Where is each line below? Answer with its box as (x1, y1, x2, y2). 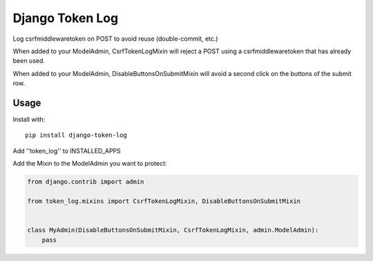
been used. (12, 57, 45, 65)
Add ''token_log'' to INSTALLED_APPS (12, 146, 121, 155)
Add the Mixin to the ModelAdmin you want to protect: (12, 159, 167, 168)
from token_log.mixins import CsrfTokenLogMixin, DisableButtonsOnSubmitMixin (27, 197, 300, 205)
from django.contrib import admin (27, 178, 144, 186)
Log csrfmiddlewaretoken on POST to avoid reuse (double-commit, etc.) (12, 35, 218, 43)
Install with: (12, 115, 46, 124)
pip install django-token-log (25, 131, 128, 139)
